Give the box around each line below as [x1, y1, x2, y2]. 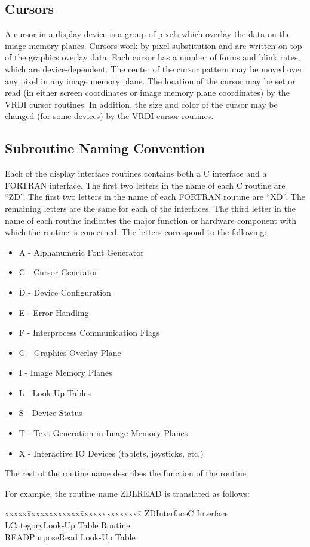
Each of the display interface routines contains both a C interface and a [5, 167, 267, 180]
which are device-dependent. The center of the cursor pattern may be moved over [5, 62, 303, 75]
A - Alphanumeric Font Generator [19, 245, 144, 258]
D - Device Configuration [19, 285, 111, 298]
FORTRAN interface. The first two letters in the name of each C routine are [5, 178, 286, 191]
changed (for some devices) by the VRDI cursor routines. [5, 110, 214, 122]
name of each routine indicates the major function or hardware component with [5, 214, 296, 226]
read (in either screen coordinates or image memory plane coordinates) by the [5, 86, 290, 99]
